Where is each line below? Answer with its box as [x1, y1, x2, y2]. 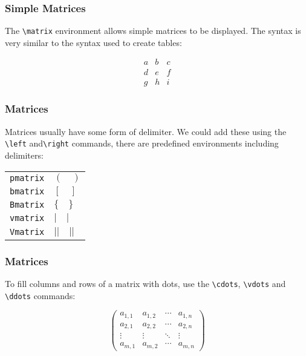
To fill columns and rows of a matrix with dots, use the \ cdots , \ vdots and [5, 277, 286, 289]
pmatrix [10, 173, 45, 183]
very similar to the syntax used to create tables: [5, 36, 182, 48]
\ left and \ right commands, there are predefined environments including [5, 137, 279, 150]
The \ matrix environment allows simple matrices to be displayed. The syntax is [5, 24, 301, 37]
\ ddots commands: [5, 289, 76, 302]
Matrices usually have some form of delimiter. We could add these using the [5, 125, 287, 137]
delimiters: [5, 149, 44, 162]
